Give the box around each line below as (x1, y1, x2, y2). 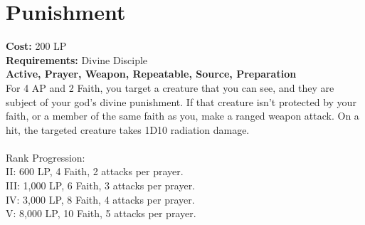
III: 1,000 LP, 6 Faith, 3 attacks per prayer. (6, 178, 196, 193)
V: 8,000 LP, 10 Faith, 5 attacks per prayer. (6, 206, 196, 221)
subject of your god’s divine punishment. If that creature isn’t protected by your (6, 94, 356, 109)
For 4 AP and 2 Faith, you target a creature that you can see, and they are (6, 80, 334, 95)
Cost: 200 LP (6, 38, 67, 53)
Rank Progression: (6, 150, 85, 164)
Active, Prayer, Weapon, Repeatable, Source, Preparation (6, 66, 297, 81)
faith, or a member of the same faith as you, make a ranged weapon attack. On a (6, 108, 359, 123)
